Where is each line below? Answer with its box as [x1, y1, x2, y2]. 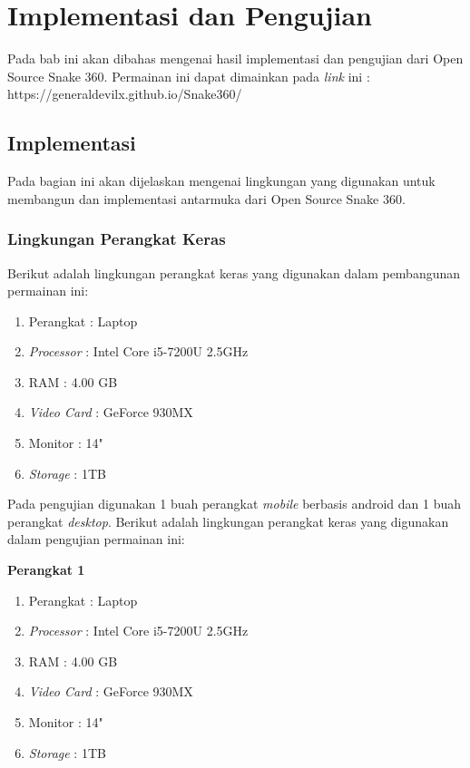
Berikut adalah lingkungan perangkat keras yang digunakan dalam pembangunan [7, 263, 461, 282]
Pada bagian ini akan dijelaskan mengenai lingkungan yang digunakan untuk [7, 171, 436, 190]
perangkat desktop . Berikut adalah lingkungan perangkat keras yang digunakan [7, 511, 449, 530]
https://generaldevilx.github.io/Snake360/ [7, 84, 242, 103]
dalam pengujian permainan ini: [7, 530, 185, 549]
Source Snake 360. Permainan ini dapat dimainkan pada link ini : [7, 66, 370, 85]
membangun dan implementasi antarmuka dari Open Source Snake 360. [7, 189, 406, 208]
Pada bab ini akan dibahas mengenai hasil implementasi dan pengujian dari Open [7, 49, 464, 68]
